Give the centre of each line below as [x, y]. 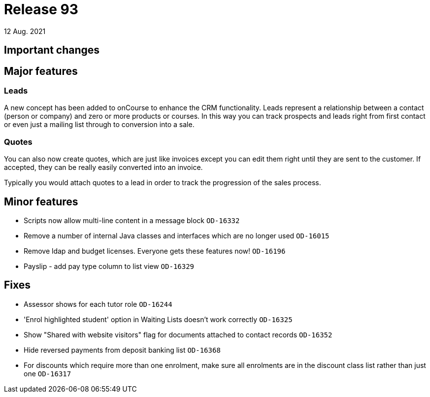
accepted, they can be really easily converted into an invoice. [103, 167]
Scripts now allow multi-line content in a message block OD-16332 [132, 220]
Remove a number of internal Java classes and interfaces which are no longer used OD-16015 [177, 235]
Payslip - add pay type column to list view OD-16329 [109, 266]
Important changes [52, 50]
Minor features [41, 201]
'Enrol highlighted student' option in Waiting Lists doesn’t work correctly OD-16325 [158, 319]
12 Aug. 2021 [25, 31]
